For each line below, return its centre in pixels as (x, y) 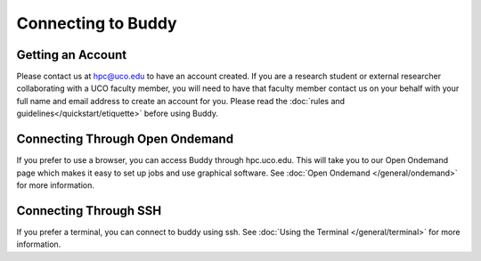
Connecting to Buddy (97, 23)
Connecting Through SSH (89, 211)
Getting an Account (72, 55)
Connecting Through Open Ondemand (125, 139)
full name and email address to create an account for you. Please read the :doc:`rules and (181, 101)
